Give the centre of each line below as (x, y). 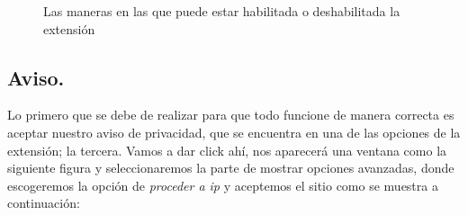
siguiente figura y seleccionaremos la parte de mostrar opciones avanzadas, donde (231, 168)
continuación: (44, 203)
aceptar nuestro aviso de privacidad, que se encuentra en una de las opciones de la (234, 132)
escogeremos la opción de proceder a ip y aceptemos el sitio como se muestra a (223, 185)
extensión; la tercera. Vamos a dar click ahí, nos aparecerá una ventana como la (227, 150)
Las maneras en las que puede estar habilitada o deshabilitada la (222, 11)
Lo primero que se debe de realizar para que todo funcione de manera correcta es (231, 115)
